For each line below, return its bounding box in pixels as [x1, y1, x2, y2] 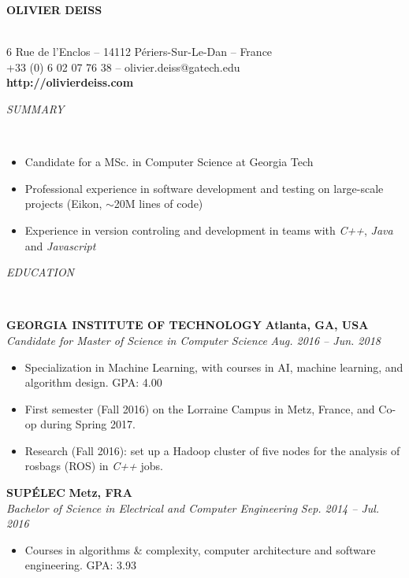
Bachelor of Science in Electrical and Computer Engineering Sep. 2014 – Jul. [6, 499, 380, 516]
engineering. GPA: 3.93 [24, 557, 136, 573]
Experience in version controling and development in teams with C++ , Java [24, 221, 393, 238]
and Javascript [24, 237, 96, 254]
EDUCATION [6, 264, 75, 280]
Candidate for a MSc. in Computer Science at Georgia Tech [24, 154, 314, 170]
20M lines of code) [113, 195, 203, 212]
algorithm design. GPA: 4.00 [24, 374, 162, 391]
